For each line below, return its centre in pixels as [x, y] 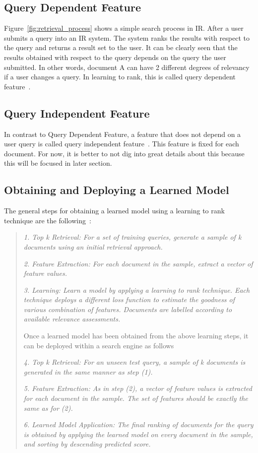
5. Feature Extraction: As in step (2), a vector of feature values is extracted [138, 388]
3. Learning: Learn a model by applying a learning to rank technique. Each [137, 290]
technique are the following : [48, 220]
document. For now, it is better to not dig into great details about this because [124, 153]
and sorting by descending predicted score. [87, 444]
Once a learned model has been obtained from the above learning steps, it [136, 336]
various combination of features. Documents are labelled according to [128, 309]
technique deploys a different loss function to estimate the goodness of [129, 299]
